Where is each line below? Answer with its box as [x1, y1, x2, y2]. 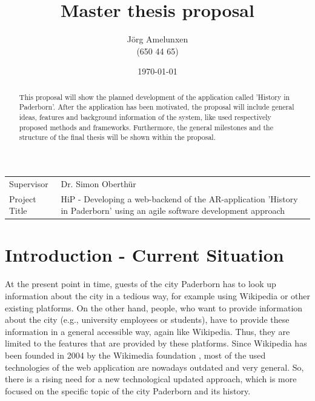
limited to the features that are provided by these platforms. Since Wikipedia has [5, 337, 307, 350]
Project [9, 192, 36, 205]
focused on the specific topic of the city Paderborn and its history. [5, 384, 251, 397]
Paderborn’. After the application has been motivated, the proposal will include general [19, 102, 294, 112]
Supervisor [9, 177, 48, 190]
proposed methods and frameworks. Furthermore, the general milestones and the [19, 122, 274, 132]
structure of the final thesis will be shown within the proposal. [19, 132, 216, 142]
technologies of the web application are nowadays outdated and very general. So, [5, 360, 304, 373]
